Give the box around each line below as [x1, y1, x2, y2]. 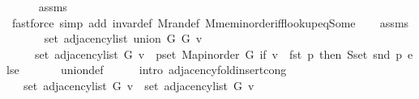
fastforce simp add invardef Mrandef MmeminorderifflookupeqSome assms [11, 14, 409, 31]
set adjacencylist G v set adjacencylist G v [23, 76, 254, 93]
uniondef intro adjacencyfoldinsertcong [60, 61, 287, 78]
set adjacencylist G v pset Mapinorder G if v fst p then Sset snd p [34, 45, 403, 62]
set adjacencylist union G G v [44, 30, 203, 47]
